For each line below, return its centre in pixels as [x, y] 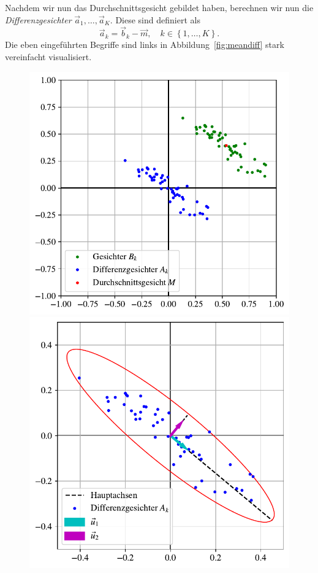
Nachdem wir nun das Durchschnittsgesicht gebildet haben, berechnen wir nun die [159, 7]
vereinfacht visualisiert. [48, 57]
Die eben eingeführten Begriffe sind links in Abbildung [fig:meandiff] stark [145, 45]
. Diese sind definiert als [155, 19]
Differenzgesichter [38, 19]
